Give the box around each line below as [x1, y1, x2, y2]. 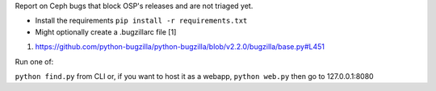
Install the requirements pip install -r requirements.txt [35, 16, 248, 26]
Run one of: [15, 56, 54, 66]
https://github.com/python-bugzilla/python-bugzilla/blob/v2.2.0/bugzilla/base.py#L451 [35, 42, 325, 52]
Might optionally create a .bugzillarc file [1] [35, 27, 177, 36]
